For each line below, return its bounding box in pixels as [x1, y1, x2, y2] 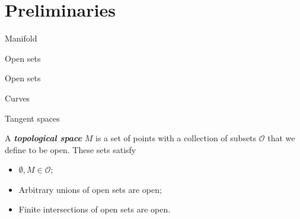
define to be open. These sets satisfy [5, 143, 136, 155]
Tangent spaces [5, 112, 60, 124]
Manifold [5, 32, 37, 45]
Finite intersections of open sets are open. [18, 203, 171, 215]
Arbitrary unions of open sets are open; [18, 183, 162, 195]
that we [267, 132, 295, 144]
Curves [5, 91, 30, 104]
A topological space [5, 132, 82, 144]
